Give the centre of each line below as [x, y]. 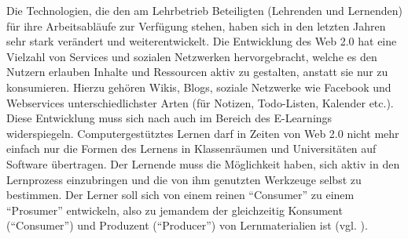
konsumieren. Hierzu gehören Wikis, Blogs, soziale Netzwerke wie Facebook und [199, 87]
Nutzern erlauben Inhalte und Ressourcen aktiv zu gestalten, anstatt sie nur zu [197, 72]
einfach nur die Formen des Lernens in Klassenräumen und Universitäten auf [191, 148]
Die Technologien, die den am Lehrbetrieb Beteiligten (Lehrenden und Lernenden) [204, 10]
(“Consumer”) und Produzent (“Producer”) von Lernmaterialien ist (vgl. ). [187, 225]
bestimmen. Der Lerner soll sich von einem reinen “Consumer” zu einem [180, 195]
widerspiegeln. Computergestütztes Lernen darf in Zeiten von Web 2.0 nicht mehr [203, 133]
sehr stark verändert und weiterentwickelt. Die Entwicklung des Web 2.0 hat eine [202, 41]
